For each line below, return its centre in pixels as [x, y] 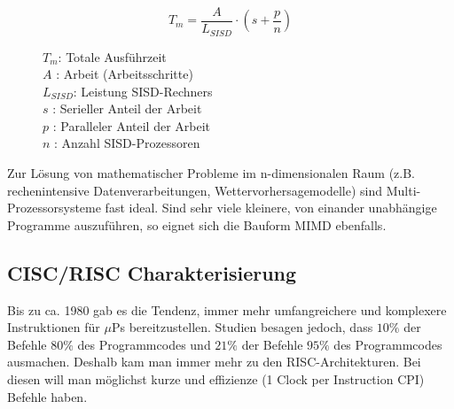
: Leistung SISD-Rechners [143, 91]
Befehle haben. [47, 396]
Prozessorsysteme [54, 208]
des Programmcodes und [144, 344]
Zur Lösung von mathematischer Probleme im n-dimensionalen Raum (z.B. [211, 173]
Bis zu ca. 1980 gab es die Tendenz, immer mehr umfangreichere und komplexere [227, 309]
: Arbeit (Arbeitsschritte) [125, 74]
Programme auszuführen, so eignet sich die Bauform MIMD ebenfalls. [197, 224]
